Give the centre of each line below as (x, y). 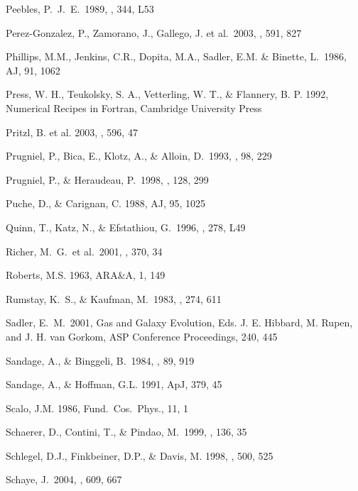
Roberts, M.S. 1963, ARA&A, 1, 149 (86, 275)
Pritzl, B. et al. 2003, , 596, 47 (72, 132)
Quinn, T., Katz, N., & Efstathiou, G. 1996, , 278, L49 (126, 227)
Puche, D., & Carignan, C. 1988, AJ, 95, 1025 (106, 203)
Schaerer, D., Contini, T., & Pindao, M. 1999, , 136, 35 (126, 432)
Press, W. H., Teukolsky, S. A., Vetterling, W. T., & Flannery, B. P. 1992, (167, 94)
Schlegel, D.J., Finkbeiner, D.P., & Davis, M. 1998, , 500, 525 (140, 455)
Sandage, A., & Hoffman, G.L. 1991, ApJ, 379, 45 (114, 384)
